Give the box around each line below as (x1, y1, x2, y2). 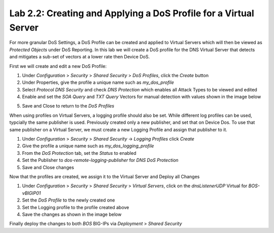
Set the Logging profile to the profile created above (22, 204, 129, 210)
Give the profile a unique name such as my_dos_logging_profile (22, 143, 154, 149)
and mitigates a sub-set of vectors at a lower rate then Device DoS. (9, 54, 150, 60)
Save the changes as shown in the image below (22, 211, 122, 217)
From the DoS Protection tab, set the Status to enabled (22, 150, 136, 156)
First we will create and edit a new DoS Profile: (9, 63, 107, 69)
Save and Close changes (22, 164, 75, 170)
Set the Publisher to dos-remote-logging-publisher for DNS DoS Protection (22, 157, 179, 163)
